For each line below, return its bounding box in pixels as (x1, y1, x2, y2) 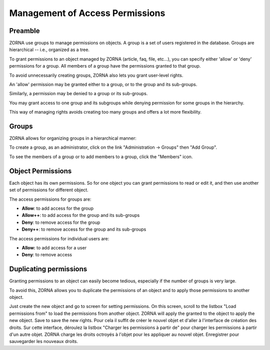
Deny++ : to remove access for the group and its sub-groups (21, 226, 146, 232)
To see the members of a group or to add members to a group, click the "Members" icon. (9, 153, 193, 160)
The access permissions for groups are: (9, 196, 91, 202)
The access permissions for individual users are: (9, 235, 109, 241)
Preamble (9, 27, 40, 35)
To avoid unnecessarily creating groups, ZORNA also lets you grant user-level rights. (9, 72, 183, 78)
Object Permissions (9, 167, 72, 175)
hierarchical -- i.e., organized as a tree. (9, 47, 90, 53)
